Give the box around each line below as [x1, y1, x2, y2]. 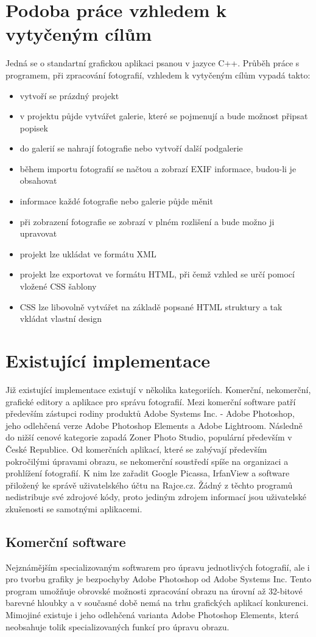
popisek [19, 121, 48, 134]
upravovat [19, 227, 57, 240]
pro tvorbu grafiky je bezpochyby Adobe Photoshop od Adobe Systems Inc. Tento [5, 573, 312, 585]
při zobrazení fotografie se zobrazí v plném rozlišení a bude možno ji [19, 215, 275, 228]
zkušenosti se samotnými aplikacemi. [5, 502, 142, 515]
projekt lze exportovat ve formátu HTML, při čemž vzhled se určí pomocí [19, 268, 295, 280]
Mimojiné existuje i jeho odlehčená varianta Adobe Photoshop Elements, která [5, 608, 299, 621]
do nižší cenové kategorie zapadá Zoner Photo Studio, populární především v [5, 431, 292, 444]
